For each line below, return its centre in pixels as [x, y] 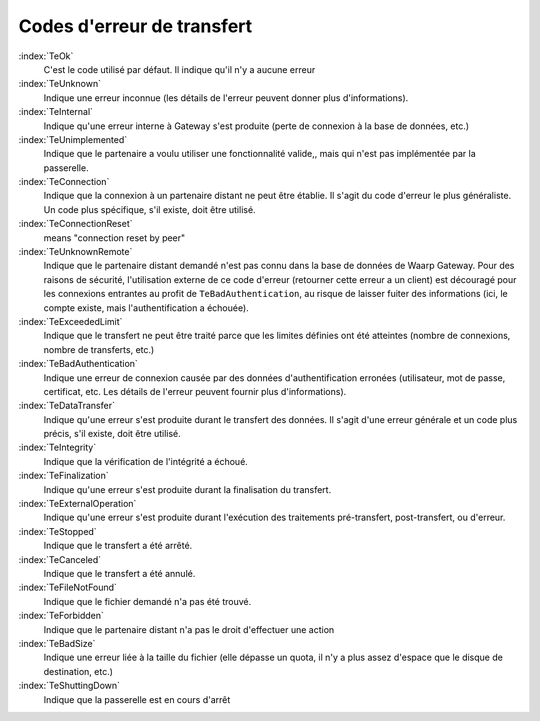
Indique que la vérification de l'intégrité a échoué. [146, 461]
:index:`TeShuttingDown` [69, 686]
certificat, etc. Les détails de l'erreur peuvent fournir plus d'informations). [195, 391]
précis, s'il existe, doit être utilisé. [112, 434]
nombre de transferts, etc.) [99, 349]
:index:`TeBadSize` [57, 643]
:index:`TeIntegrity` [57, 447]
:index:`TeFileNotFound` [67, 587]
